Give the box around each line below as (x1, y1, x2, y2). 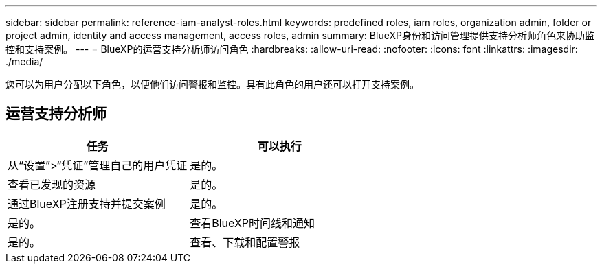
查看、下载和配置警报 (190, 235, 300, 249)
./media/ (5, 56, 43, 67)
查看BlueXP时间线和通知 (190, 215, 315, 230)
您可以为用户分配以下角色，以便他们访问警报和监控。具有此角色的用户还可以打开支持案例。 (5, 78, 419, 90)
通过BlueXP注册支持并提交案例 (8, 196, 166, 211)
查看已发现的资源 (8, 177, 96, 191)
